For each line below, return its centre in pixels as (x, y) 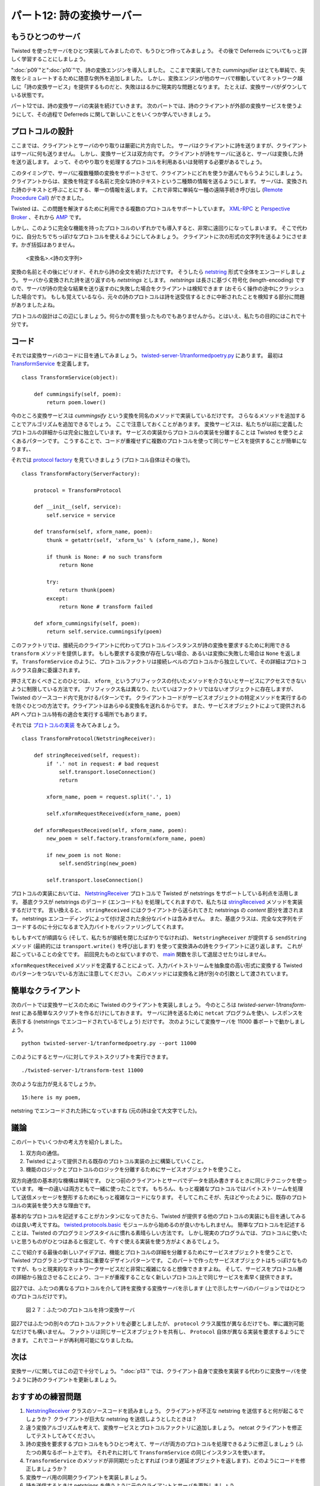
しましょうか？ (49, 1469)
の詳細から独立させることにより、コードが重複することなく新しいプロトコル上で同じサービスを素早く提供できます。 (153, 1277)
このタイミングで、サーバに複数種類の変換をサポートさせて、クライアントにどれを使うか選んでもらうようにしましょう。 (158, 173)
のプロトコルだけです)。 (41, 1296)
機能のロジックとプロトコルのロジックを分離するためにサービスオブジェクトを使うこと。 (135, 1169)
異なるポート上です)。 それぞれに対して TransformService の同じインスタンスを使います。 (155, 1452)
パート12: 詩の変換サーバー (76, 15)
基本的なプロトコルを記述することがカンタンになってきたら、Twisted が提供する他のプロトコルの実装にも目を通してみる (159, 1216)
